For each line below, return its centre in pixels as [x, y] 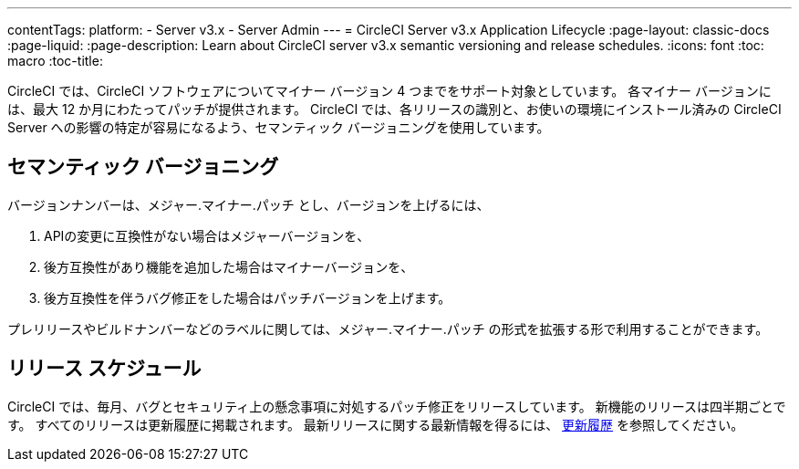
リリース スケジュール [104, 369]
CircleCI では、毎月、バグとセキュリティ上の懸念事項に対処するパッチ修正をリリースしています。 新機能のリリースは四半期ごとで [397, 406]
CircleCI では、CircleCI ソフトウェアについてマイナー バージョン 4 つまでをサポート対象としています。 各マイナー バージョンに [389, 91]
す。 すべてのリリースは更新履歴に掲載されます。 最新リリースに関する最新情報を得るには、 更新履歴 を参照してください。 [376, 424]
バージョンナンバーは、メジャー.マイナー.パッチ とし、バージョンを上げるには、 [249, 204]
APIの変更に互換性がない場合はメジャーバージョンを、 [207, 235]
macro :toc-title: [55, 61]
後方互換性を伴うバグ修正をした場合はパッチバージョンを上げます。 [248, 297]
